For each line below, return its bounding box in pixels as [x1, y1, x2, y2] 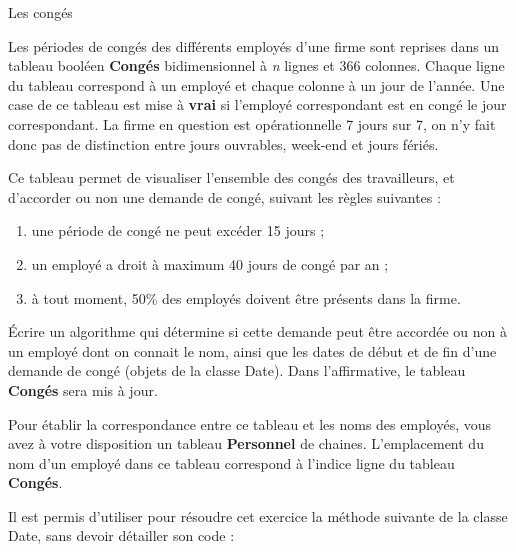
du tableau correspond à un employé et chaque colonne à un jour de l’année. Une [8, 74, 505, 95]
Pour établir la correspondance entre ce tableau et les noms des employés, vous [8, 413, 492, 434]
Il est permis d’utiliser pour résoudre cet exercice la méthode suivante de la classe [8, 505, 508, 526]
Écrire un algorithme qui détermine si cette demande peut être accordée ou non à [8, 321, 508, 342]
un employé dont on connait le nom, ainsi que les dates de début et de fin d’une [8, 340, 497, 361]
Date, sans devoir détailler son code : [8, 525, 235, 546]
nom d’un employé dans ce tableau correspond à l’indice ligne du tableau [8, 452, 455, 473]
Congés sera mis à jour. [8, 379, 158, 400]
